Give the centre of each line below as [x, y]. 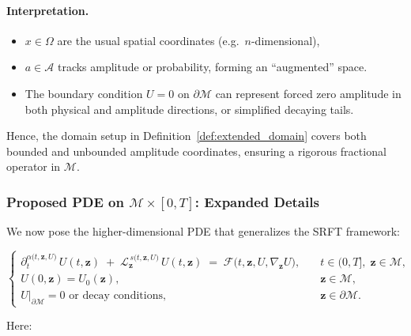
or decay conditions [116, 296]
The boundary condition [84, 93]
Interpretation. [48, 10]
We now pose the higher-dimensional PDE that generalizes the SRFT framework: [203, 231]
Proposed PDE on [65, 201]
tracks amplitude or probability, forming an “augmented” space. [212, 67]
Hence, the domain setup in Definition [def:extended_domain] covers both [187, 136]
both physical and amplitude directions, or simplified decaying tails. [189, 109]
